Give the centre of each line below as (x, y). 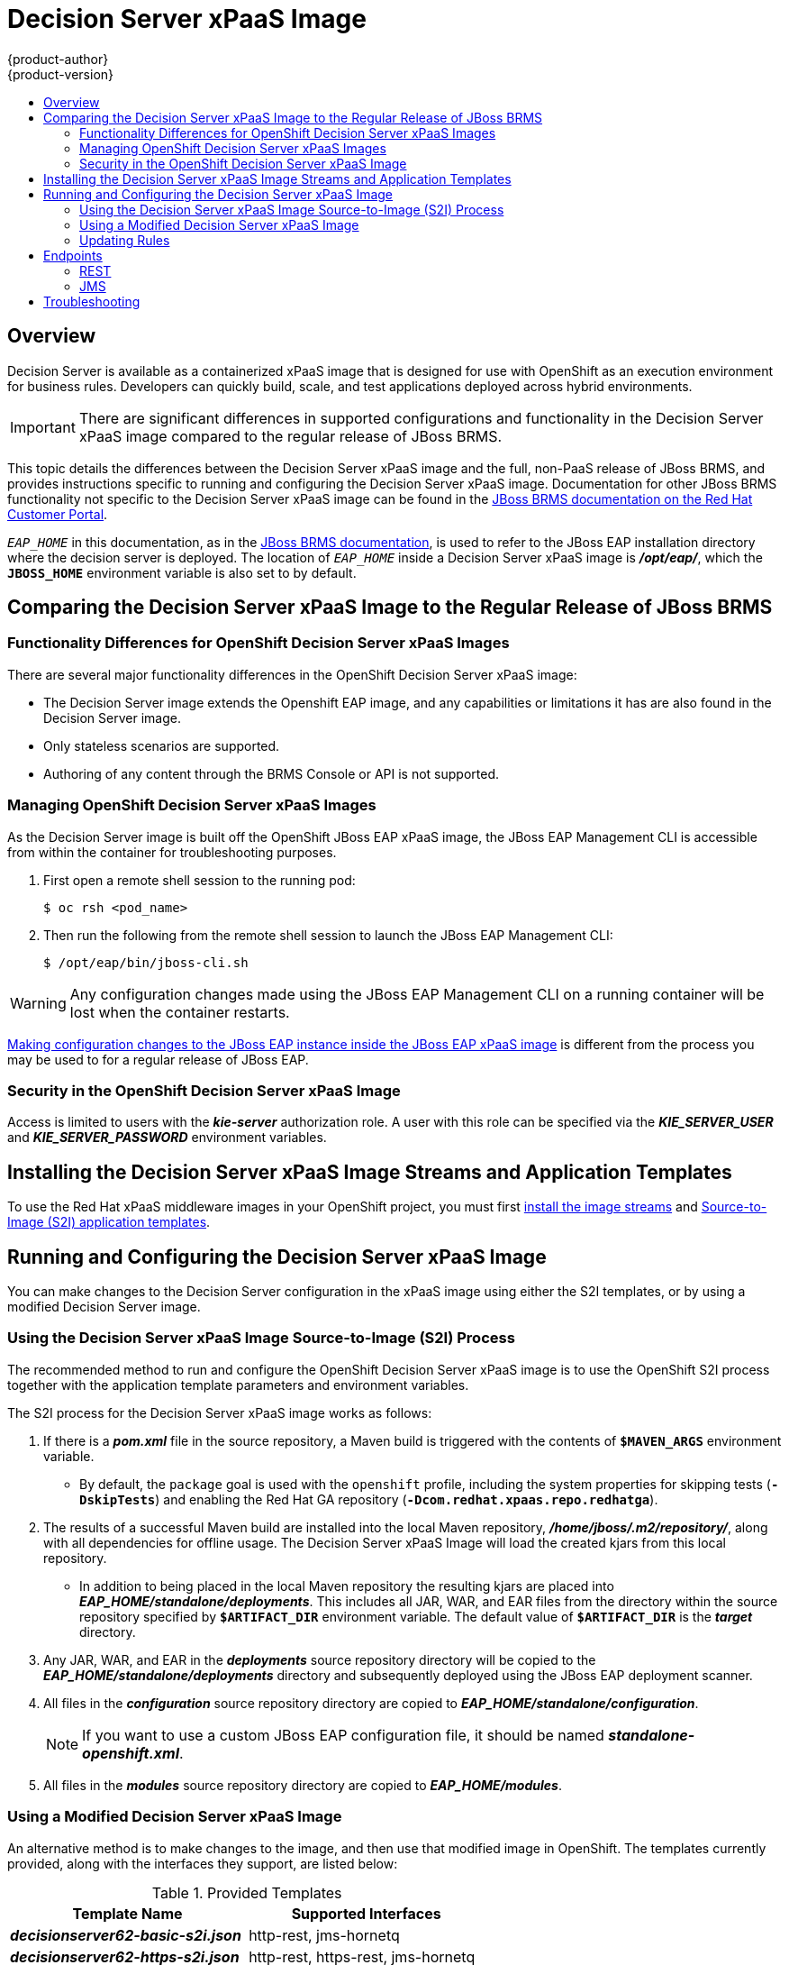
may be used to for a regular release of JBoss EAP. (158, 1059)
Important (43, 427)
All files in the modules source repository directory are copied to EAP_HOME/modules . (303, 1785)
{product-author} (58, 59)
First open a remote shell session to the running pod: (200, 880)
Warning (38, 1003)
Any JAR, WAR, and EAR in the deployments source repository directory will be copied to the (320, 1659)
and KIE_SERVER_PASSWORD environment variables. (167, 1138)
